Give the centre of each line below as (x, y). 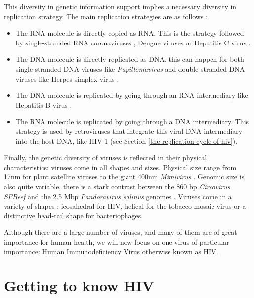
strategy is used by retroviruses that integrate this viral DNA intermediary (129, 131)
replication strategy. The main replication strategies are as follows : (106, 16)
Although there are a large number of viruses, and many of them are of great (121, 232)
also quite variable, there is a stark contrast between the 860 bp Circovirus (117, 186)
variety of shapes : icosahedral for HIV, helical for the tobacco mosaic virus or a (125, 206)
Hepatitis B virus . (44, 105)
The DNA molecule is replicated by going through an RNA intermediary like (132, 95)
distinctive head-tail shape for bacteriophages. (74, 215)
